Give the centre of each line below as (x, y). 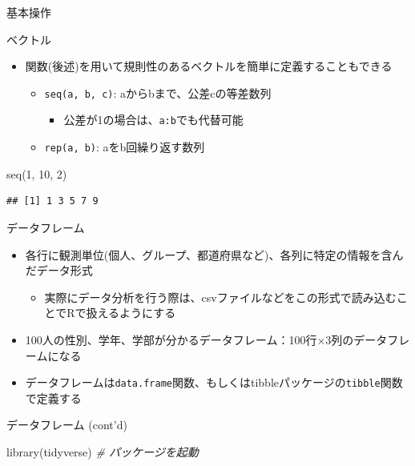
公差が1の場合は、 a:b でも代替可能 (153, 120)
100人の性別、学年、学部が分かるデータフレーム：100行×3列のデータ (206, 339)
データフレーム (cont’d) (67, 425)
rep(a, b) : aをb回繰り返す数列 (125, 147)
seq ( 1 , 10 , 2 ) (37, 173)
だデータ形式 (59, 270)
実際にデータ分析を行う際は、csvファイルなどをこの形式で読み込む (220, 297)
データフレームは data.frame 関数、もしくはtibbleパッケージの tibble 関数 (214, 382)
